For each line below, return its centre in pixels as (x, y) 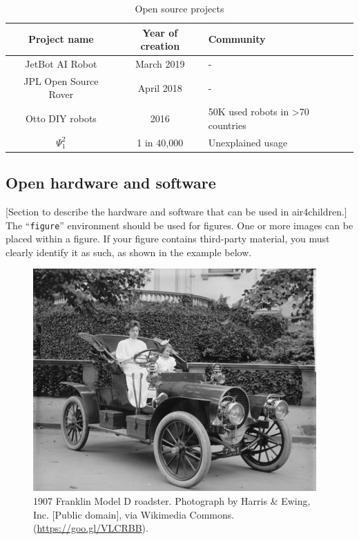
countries (227, 125)
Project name (61, 39)
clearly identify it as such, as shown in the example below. (129, 252)
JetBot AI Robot (61, 64)
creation (160, 46)
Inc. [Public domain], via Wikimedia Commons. (134, 514)
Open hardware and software (111, 183)
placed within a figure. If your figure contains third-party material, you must (168, 239)
